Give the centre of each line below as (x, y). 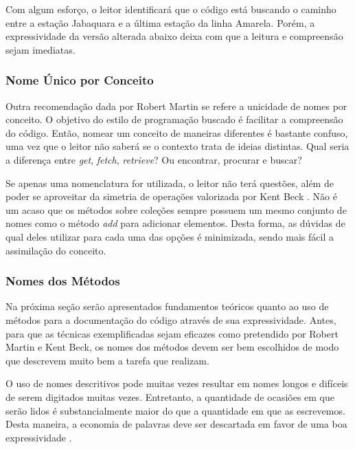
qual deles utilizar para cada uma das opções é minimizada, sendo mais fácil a (170, 236)
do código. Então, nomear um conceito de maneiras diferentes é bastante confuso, (177, 132)
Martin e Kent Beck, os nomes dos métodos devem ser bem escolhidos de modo (172, 347)
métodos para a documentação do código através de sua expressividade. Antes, (171, 319)
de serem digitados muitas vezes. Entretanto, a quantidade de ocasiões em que (170, 396)
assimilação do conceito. (56, 250)
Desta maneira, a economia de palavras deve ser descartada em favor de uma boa (176, 424)
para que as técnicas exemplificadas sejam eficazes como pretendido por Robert (172, 333)
